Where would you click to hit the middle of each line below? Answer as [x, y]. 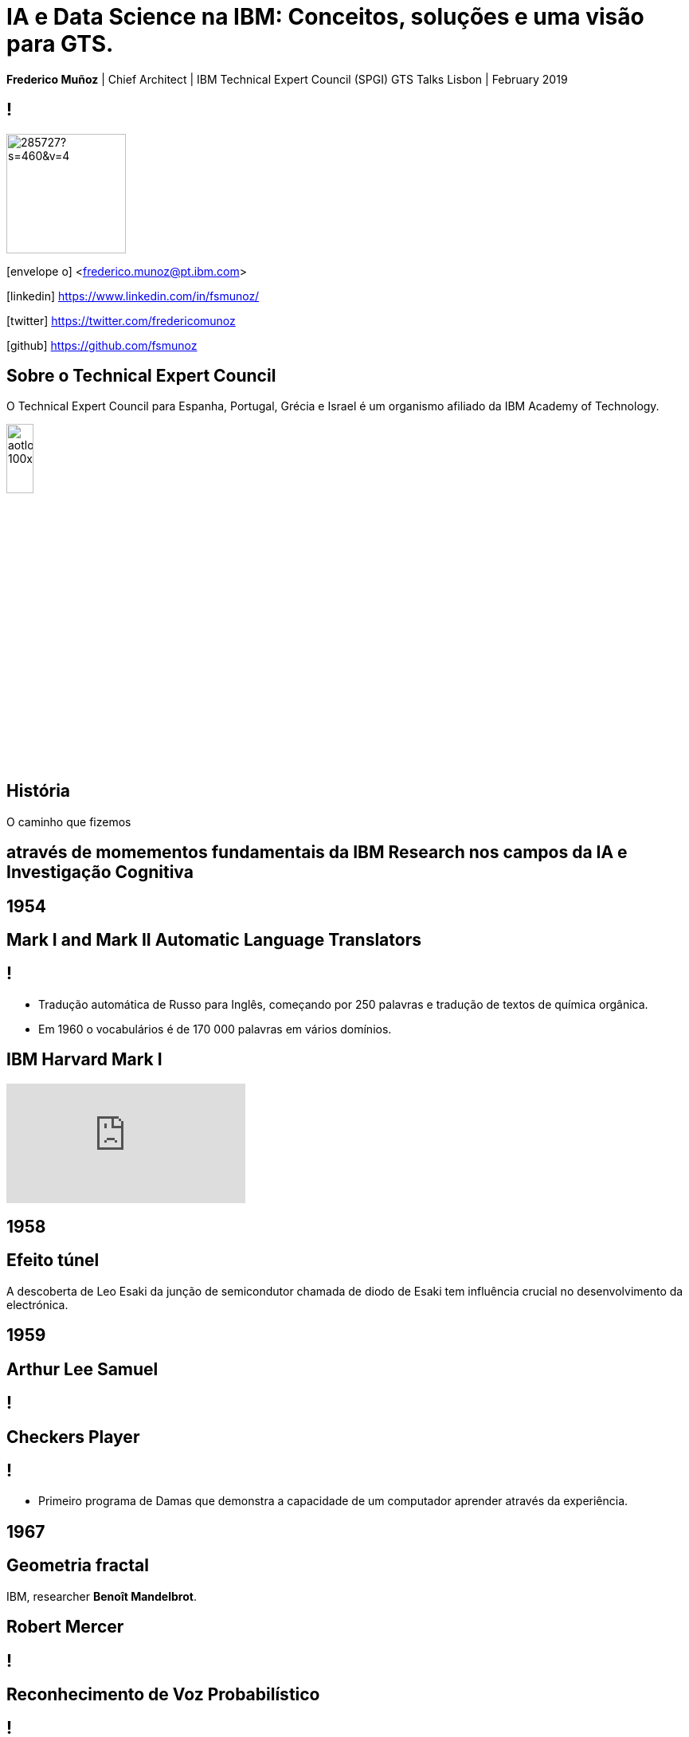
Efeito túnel [53, 1261]
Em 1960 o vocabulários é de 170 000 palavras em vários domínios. [215, 1029]
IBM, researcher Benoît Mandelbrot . [102, 1596]
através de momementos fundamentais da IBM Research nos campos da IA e [317, 853]
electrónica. [37, 1304]
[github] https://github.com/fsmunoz [102, 345]
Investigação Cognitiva [100, 872]
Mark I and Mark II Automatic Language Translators [214, 939]
